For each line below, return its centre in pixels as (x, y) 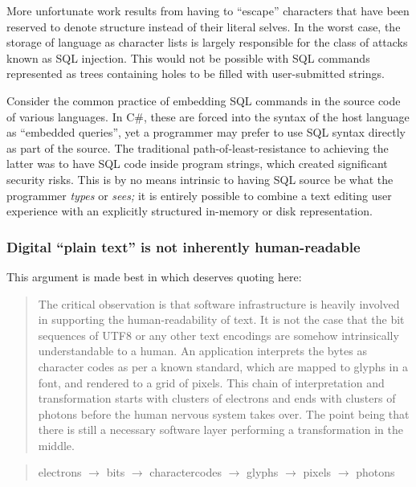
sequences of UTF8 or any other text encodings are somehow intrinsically (218, 335)
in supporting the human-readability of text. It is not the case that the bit (221, 319)
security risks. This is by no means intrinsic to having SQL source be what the (200, 179)
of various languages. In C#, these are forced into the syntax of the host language (208, 116)
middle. (56, 445)
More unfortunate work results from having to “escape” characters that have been (208, 10)
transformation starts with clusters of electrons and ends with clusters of (217, 398)
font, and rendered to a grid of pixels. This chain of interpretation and (211, 382)
